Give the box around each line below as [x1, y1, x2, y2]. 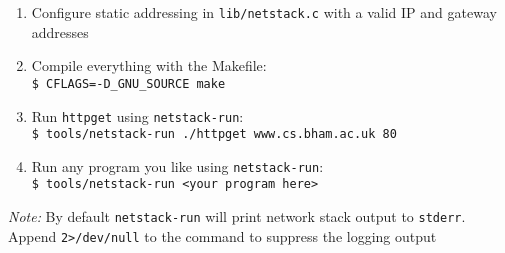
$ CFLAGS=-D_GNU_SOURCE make [31, 76, 226, 91]
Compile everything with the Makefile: [31, 55, 267, 76]
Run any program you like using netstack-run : [31, 155, 324, 176]
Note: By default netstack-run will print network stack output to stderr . [8, 206, 466, 227]
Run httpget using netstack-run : [31, 105, 244, 126]
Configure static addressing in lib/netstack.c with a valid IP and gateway [31, 2, 497, 22]
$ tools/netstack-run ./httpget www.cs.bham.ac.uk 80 [31, 127, 397, 142]
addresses [31, 21, 89, 42]
